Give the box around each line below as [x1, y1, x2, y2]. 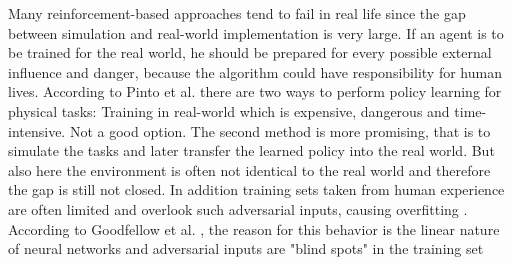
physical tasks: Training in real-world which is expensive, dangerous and [8, 100, 450, 121]
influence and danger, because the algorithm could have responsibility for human [8, 61, 502, 82]
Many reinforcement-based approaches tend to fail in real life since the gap [8, 3, 466, 23]
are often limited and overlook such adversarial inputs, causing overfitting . [8, 198, 468, 219]
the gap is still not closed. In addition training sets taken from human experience [8, 179, 505, 200]
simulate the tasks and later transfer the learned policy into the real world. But [8, 140, 495, 161]
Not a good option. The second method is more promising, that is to [69, 120, 491, 141]
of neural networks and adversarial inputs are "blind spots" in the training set [8, 238, 484, 259]
